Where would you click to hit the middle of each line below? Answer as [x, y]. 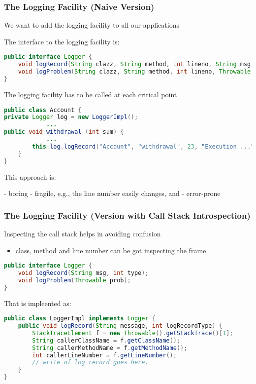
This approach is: [30, 176]
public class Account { [43, 110]
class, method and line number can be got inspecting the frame [111, 250]
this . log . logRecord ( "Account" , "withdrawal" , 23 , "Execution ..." [143, 146]
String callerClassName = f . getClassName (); [106, 340]
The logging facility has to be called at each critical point [91, 94]
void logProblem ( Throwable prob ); [74, 280]
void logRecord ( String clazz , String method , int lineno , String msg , [136, 64]
